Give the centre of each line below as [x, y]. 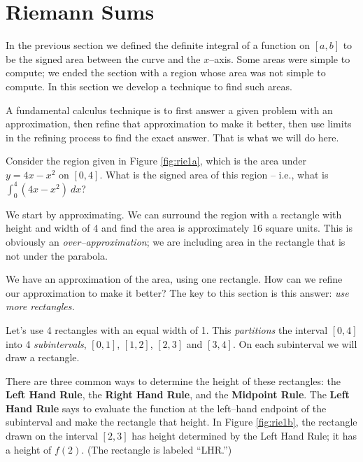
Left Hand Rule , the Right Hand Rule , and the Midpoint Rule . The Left [178, 394]
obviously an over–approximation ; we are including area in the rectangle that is [176, 241]
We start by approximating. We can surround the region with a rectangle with [174, 214]
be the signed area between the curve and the [103, 58]
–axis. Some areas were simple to [280, 58]
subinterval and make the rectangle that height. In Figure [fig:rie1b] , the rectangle [181, 422]
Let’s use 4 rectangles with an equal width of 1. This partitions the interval [167, 329]
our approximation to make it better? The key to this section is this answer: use [177, 292]
